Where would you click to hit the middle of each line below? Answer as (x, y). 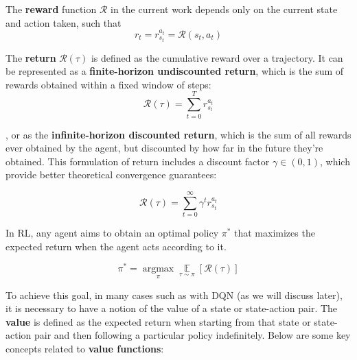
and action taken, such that (64, 22)
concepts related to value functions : (85, 348)
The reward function (51, 9)
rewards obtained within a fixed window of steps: (108, 84)
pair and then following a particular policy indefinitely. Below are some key (192, 335)
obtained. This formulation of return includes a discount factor (138, 161)
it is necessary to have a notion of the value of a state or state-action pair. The (172, 308)
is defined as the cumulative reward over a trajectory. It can (217, 57)
